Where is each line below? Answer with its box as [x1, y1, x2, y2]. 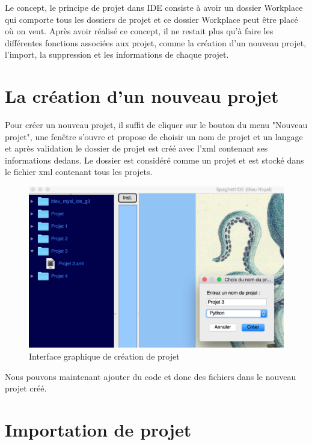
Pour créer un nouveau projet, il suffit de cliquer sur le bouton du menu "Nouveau [5, 118, 308, 131]
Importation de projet [5, 417, 192, 441]
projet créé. [5, 382, 47, 394]
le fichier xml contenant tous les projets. [5, 165, 153, 178]
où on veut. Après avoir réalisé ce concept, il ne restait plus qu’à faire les [5, 25, 274, 37]
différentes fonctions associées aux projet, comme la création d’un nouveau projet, [5, 36, 307, 49]
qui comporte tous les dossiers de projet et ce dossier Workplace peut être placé [5, 13, 298, 25]
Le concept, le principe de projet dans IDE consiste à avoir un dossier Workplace [5, 1, 303, 13]
